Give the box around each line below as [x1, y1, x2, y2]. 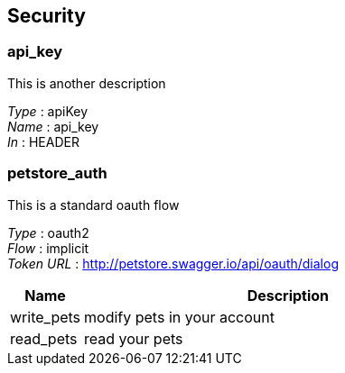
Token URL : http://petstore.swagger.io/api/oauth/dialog [7, 255, 339, 271]
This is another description [7, 75, 166, 91]
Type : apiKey [7, 103, 89, 119]
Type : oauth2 [7, 224, 89, 241]
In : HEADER [7, 133, 79, 150]
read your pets [84, 329, 183, 348]
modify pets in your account [84, 307, 275, 326]
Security [7, 5, 86, 27]
